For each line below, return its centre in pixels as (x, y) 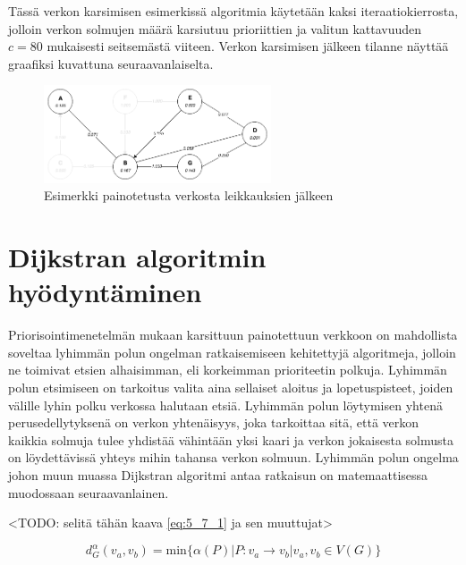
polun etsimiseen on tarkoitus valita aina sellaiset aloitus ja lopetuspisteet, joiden (231, 387)
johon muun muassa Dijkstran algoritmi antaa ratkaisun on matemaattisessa (218, 474)
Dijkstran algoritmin (137, 257)
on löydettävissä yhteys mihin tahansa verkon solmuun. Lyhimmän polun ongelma (233, 457)
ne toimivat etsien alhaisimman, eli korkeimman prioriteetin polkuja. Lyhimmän (228, 370)
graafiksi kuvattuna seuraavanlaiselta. (111, 63)
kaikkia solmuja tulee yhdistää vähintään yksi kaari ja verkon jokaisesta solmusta (231, 439)
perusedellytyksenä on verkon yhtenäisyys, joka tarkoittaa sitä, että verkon (214, 422)
